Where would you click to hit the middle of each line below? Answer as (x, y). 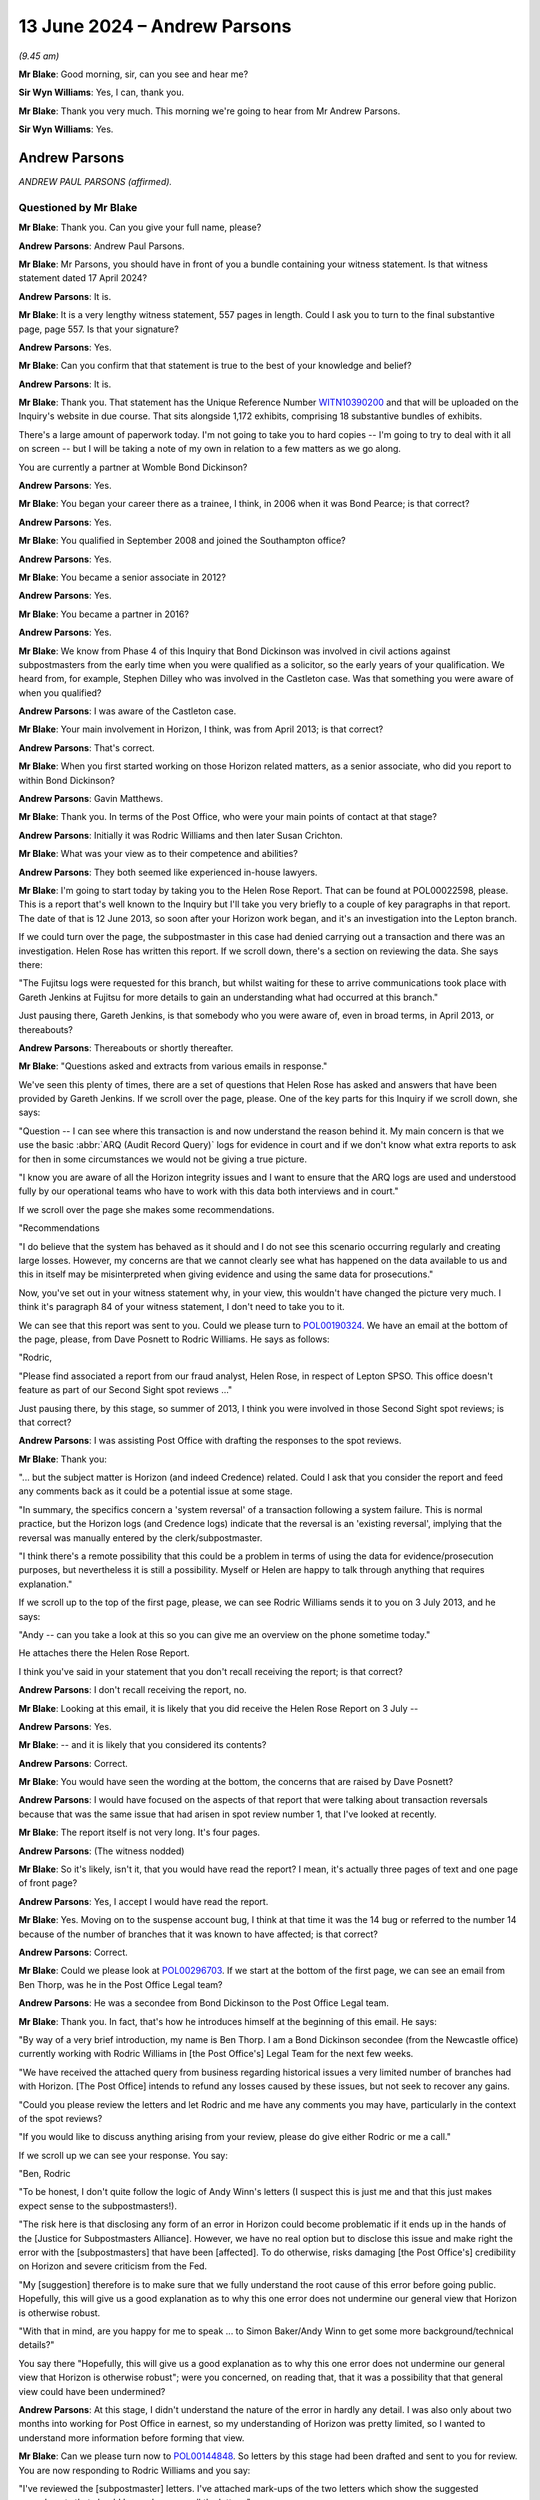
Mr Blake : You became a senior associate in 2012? (122, 577)
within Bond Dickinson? (66, 780)
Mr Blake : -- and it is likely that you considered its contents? (142, 1745)
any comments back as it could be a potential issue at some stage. (155, 1491)
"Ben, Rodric (44, 2174)
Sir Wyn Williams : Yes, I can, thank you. (101, 92)
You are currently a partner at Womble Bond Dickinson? (133, 467)
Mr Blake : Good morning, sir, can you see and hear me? (133, 74)
